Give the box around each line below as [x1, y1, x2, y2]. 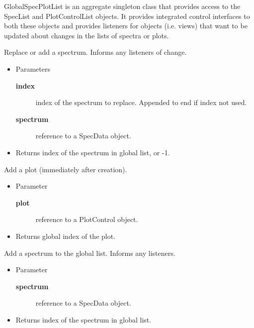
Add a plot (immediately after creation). [4, 164, 127, 174]
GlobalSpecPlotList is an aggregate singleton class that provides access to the [4, 1, 241, 11]
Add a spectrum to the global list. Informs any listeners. [4, 247, 175, 258]
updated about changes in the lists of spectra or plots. [4, 30, 169, 40]
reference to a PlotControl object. [35, 214, 138, 224]
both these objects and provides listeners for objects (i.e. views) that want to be [4, 20, 248, 31]
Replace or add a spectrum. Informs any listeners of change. [4, 47, 187, 57]
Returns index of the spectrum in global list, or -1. [15, 147, 170, 157]
